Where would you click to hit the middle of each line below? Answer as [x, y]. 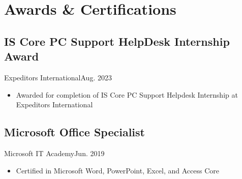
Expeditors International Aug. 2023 [58, 77]
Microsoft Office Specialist [74, 132]
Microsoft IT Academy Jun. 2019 [54, 153]
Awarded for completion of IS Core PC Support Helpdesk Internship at [127, 94]
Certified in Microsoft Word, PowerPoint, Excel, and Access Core [118, 170]
